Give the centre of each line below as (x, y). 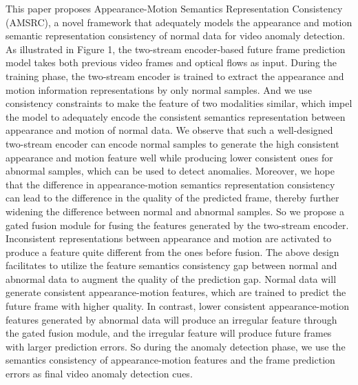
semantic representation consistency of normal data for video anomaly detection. (176, 36)
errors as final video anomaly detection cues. (99, 374)
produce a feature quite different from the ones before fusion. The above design (172, 251)
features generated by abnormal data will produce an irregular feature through (171, 319)
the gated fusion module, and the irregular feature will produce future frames (169, 333)
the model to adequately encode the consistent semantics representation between (176, 116)
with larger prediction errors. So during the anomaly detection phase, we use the (176, 346)
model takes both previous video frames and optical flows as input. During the (171, 62)
